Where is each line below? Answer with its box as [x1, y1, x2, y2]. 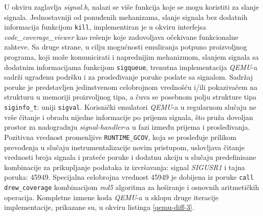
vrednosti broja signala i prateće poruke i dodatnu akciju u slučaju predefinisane [4, 152, 256, 162]
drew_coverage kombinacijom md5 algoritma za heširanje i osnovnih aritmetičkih [4, 182, 259, 192]
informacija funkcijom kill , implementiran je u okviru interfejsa [4, 21, 206, 32]
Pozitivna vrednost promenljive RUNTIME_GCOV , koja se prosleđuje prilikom [4, 131, 237, 142]
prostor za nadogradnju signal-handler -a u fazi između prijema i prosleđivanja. [4, 122, 250, 132]
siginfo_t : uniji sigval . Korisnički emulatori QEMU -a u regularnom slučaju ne [4, 102, 256, 112]
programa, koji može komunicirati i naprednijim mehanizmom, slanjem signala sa [4, 52, 259, 62]
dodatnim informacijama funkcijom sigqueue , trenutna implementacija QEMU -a [4, 61, 257, 72]
